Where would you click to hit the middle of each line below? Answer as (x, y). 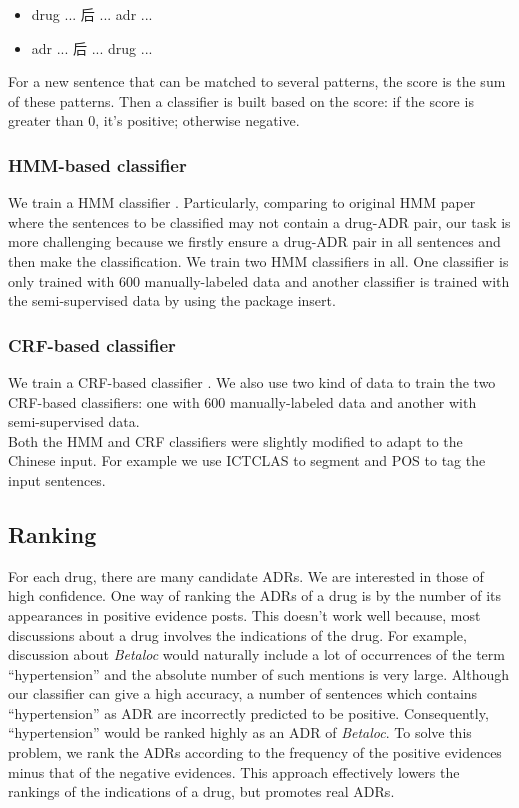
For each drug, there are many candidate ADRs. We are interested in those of (246, 575)
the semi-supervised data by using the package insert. (172, 300)
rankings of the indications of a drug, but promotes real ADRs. (201, 791)
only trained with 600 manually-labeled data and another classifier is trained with (259, 280)
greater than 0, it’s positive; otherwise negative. (154, 120)
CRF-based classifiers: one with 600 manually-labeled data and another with (242, 401)
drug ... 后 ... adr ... (92, 14)
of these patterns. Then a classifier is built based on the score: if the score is (241, 100)
